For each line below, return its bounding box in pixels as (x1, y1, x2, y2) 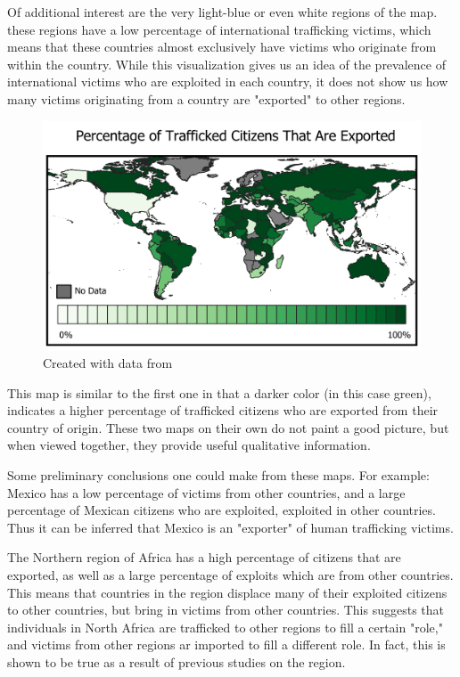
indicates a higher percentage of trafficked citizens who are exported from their (7, 401, 439, 420)
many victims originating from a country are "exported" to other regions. (7, 89, 406, 108)
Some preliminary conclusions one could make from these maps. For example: (7, 466, 430, 485)
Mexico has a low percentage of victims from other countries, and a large (7, 483, 406, 502)
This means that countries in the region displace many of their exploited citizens (7, 583, 448, 601)
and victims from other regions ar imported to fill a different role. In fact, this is (7, 635, 446, 654)
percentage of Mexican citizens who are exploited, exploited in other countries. (7, 501, 436, 519)
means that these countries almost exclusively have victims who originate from (7, 37, 437, 56)
